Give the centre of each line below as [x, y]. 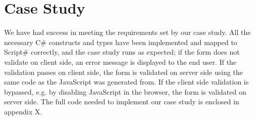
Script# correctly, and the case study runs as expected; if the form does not [122, 52]
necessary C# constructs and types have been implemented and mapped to [121, 42]
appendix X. [23, 111]
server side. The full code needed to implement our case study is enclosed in [122, 102]
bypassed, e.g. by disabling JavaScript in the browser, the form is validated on [125, 91]
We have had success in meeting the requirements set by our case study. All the [127, 32]
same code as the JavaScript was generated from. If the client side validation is [126, 82]
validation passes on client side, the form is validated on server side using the [124, 72]
